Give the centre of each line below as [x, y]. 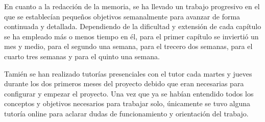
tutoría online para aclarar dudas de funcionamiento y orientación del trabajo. [126, 113]
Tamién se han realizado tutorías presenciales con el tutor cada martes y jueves [128, 73]
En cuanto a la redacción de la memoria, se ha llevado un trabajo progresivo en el [132, 6]
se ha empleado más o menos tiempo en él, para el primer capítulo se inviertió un [131, 36]
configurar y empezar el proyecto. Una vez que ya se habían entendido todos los [129, 93]
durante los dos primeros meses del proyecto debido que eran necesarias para [124, 83]
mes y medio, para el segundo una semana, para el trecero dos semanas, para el [128, 46]
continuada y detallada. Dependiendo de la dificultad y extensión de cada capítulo [133, 26]
